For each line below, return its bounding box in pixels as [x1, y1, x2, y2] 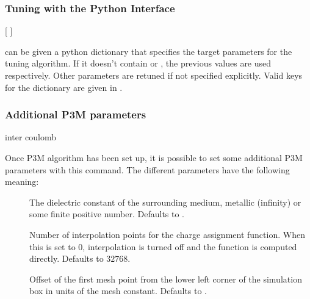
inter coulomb [5, 131, 57, 143]
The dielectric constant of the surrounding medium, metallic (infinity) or [29, 195, 301, 208]
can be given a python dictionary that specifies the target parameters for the [5, 45, 292, 57]
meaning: [5, 175, 39, 188]
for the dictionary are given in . [5, 81, 123, 93]
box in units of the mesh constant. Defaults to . [29, 284, 207, 297]
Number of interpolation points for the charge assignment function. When [29, 228, 305, 240]
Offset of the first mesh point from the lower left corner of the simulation [29, 272, 302, 285]
